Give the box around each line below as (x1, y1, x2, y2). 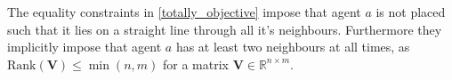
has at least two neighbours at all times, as (175, 37, 410, 56)
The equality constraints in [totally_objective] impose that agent (7, 3, 361, 20)
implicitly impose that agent (7, 37, 162, 56)
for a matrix (162, 54, 229, 73)
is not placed (375, 3, 446, 20)
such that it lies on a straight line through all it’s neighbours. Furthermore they (7, 20, 442, 38)
